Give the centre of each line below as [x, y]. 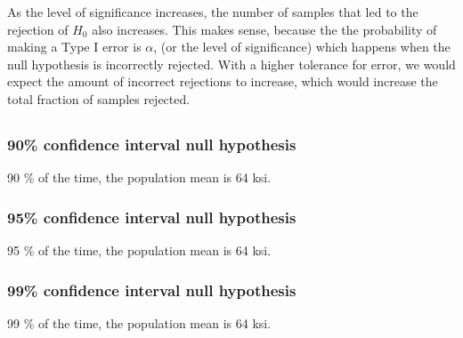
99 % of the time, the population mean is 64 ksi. [139, 322]
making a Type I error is [74, 47]
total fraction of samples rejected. [99, 98]
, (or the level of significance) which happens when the [302, 47]
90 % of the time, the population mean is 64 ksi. [139, 177]
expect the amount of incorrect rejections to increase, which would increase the [223, 81]
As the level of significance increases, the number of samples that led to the [213, 12]
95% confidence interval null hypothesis [152, 217]
